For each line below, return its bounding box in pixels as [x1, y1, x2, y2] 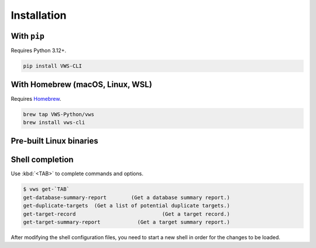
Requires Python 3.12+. [11, 47, 67, 54]
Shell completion [11, 155, 74, 165]
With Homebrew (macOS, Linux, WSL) [11, 80, 152, 90]
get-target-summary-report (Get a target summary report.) [23, 219, 231, 225]
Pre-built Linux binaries [11, 136, 99, 146]
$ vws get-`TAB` [23, 186, 70, 193]
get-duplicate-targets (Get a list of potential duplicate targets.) [23, 202, 231, 209]
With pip [11, 31, 45, 41]
